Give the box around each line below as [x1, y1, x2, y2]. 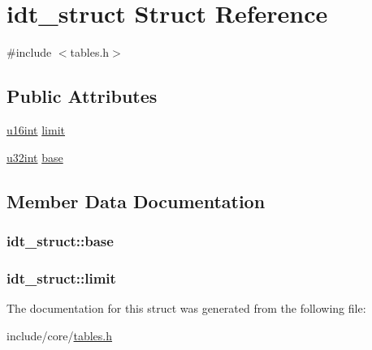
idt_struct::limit [6, 267, 116, 288]
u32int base [6, 148, 63, 165]
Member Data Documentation [6, 188, 266, 213]
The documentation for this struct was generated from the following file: [6, 299, 366, 316]
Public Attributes [6, 83, 158, 109]
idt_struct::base [6, 230, 114, 250]
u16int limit [6, 121, 65, 138]
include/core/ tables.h [6, 327, 113, 344]
